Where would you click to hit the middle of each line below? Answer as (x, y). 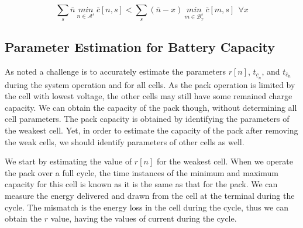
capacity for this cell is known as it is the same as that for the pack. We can (141, 184)
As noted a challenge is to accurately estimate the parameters (115, 71)
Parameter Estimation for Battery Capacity (140, 46)
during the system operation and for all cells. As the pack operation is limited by (150, 84)
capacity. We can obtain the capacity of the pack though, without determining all (151, 107)
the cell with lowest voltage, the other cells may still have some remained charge (149, 96)
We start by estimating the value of (68, 161)
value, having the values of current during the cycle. (144, 218)
